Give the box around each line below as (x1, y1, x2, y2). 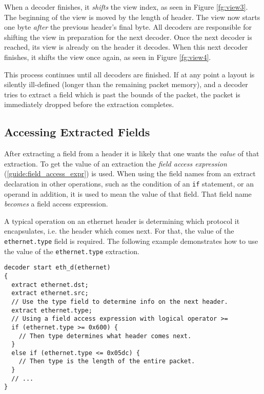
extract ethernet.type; (11, 306, 92, 314)
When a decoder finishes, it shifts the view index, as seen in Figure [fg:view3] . (4, 2, 248, 12)
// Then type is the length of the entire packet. (18, 358, 195, 365)
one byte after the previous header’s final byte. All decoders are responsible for (4, 22, 252, 32)
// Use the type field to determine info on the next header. (11, 298, 228, 305)
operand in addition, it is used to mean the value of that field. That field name (4, 188, 252, 199)
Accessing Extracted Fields (4, 124, 150, 140)
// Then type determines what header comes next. (18, 332, 192, 340)
